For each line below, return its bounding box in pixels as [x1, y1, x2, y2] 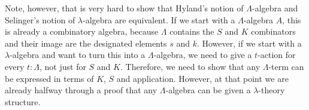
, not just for [40, 60, 86, 72]
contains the [169, 25, 214, 38]
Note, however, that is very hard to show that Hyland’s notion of [5, 2, 244, 14]
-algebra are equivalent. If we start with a [83, 13, 235, 26]
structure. [5, 95, 41, 108]
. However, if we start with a [196, 36, 302, 49]
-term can [268, 60, 304, 72]
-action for [257, 48, 296, 61]
